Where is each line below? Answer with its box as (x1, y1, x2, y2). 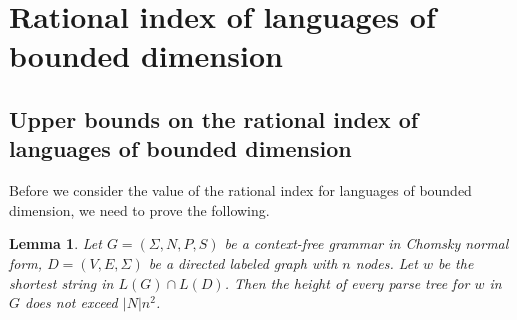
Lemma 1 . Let (9, 233, 102, 254)
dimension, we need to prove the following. (9, 199, 270, 220)
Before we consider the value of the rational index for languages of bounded (9, 180, 472, 201)
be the (437, 252, 474, 273)
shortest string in (9, 272, 114, 293)
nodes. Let (355, 252, 418, 273)
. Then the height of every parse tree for (224, 272, 470, 293)
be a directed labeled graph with (148, 252, 338, 273)
